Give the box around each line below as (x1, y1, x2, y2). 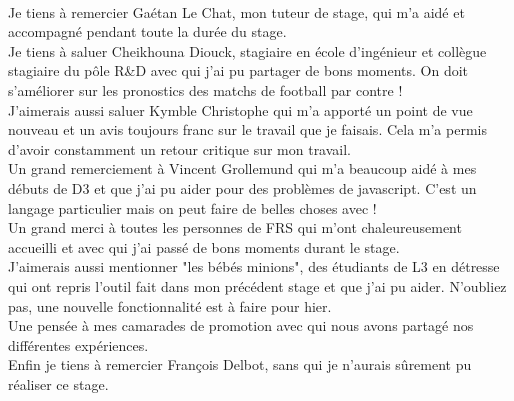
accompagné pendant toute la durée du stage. (8, 21, 287, 42)
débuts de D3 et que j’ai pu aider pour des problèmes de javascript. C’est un (8, 177, 477, 198)
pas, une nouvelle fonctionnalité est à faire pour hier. (8, 295, 332, 316)
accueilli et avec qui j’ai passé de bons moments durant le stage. (8, 236, 400, 257)
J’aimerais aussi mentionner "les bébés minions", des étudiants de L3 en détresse (8, 256, 500, 277)
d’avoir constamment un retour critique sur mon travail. (8, 138, 352, 159)
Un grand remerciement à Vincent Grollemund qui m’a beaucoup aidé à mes (8, 158, 477, 179)
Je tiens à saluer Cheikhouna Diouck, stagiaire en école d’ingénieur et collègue (8, 40, 487, 61)
